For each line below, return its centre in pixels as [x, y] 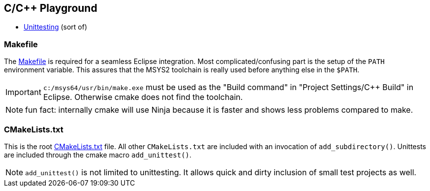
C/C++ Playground [51, 8]
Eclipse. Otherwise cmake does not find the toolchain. [143, 97]
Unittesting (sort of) [56, 27]
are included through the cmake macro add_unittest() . [98, 155]
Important [23, 92]
